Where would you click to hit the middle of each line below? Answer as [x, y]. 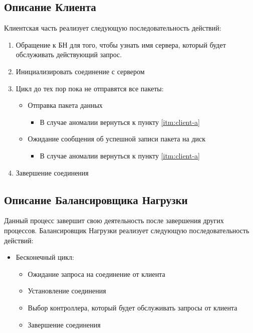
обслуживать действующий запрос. [69, 54]
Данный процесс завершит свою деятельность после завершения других [114, 220]
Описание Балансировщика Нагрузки [96, 199]
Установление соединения [67, 291]
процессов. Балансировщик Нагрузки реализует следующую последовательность [127, 230]
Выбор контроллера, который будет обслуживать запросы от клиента [133, 307]
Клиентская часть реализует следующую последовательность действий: [113, 28]
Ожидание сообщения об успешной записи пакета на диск [117, 139]
